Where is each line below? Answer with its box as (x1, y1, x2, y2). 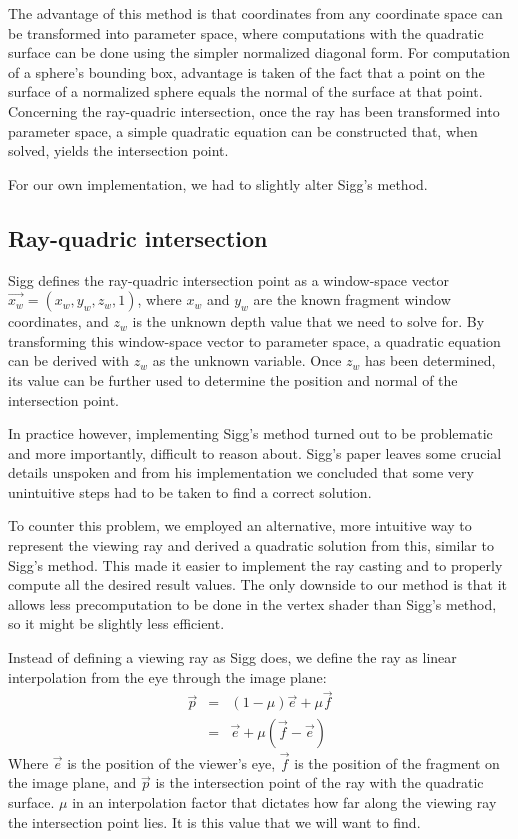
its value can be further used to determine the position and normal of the (8, 369, 458, 390)
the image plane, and (8, 772, 137, 793)
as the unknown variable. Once (152, 350, 342, 371)
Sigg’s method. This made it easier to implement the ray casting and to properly (8, 554, 503, 575)
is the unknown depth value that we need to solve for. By (132, 311, 485, 332)
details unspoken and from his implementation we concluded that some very (8, 462, 474, 483)
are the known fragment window (253, 289, 451, 310)
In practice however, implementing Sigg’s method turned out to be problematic (8, 423, 493, 444)
